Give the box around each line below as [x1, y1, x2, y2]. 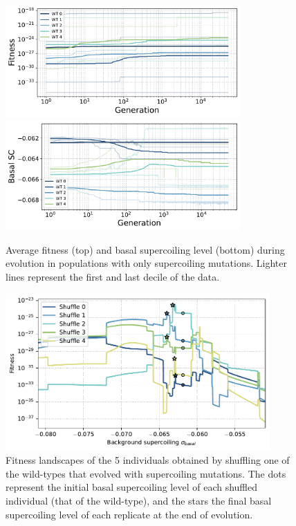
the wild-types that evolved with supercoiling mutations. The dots [6, 466, 286, 480]
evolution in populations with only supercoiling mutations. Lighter [6, 256, 287, 270]
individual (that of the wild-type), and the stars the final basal [6, 494, 272, 508]
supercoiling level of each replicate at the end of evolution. [6, 507, 253, 521]
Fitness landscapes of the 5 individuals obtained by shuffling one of [6, 453, 290, 467]
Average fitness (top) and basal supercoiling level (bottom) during [6, 242, 285, 256]
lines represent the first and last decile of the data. [6, 270, 220, 283]
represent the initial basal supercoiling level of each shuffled [6, 480, 258, 494]
